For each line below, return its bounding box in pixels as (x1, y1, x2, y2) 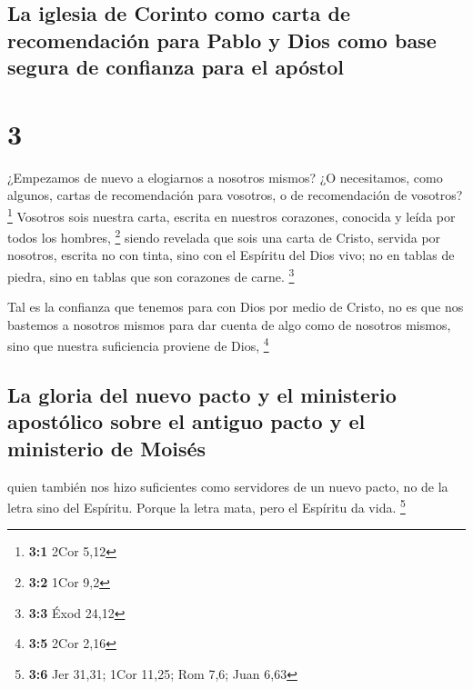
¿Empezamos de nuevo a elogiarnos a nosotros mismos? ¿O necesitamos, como (7, 167, 443, 186)
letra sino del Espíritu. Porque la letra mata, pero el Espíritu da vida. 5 (7, 495, 406, 516)
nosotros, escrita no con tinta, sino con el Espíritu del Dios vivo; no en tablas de (7, 245, 455, 265)
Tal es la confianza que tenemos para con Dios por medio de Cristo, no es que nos (7, 297, 464, 316)
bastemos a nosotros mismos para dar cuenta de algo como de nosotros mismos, (7, 315, 451, 334)
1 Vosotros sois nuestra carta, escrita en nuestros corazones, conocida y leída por (7, 204, 456, 225)
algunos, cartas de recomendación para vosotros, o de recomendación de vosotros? (7, 185, 463, 205)
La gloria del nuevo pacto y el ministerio (7, 381, 397, 409)
